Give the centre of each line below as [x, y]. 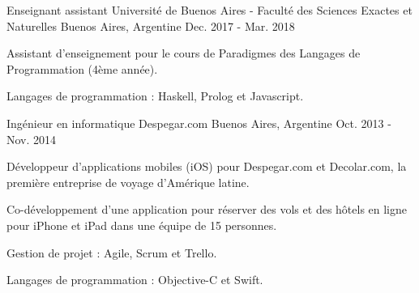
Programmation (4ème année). [82, 68]
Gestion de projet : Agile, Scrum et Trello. [112, 252]
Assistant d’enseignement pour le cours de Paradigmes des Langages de [184, 53]
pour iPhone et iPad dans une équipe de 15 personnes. [142, 225]
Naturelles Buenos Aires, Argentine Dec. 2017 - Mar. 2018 [151, 25]
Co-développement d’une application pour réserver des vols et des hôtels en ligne [207, 209]
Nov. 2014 [32, 139]
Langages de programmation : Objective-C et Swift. [135, 280]
